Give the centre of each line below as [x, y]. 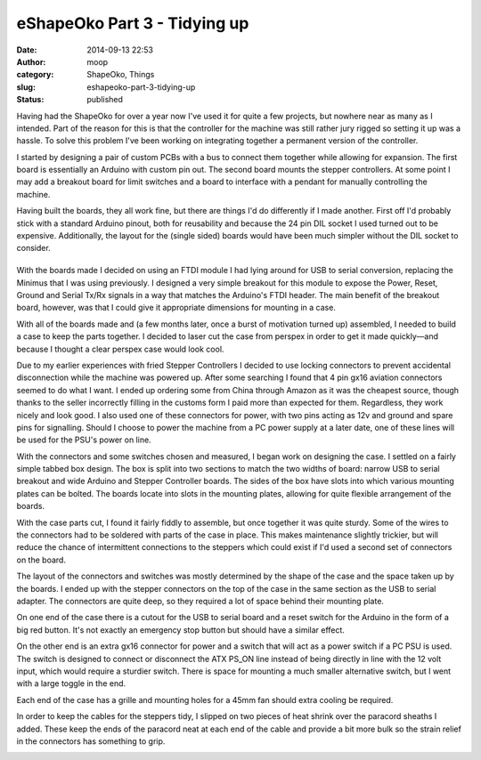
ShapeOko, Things [121, 75]
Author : [31, 61]
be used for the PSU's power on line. [84, 440]
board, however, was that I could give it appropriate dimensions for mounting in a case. [176, 308]
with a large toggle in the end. [71, 683]
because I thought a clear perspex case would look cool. [120, 349]
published [105, 100]
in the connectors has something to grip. [91, 741]
